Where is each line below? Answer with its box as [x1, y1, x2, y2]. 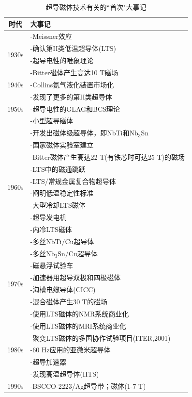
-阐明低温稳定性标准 [30, 188, 94, 198]
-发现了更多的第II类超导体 [30, 91, 112, 101]
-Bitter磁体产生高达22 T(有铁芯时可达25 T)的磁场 [30, 151, 185, 162]
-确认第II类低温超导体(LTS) [30, 43, 117, 53]
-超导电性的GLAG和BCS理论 [30, 103, 120, 114]
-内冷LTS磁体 [30, 224, 72, 234]
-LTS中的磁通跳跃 [30, 164, 86, 174]
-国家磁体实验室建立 [30, 140, 94, 150]
